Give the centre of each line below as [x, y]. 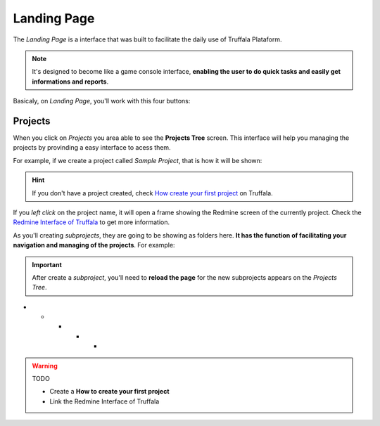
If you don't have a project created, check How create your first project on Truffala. [153, 193]
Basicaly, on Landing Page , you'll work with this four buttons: [102, 101]
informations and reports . [70, 82]
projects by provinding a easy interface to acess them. [92, 148]
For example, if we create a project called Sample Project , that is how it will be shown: [138, 160]
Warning [45, 366]
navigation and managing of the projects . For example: [94, 245]
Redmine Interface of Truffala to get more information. [91, 222]
